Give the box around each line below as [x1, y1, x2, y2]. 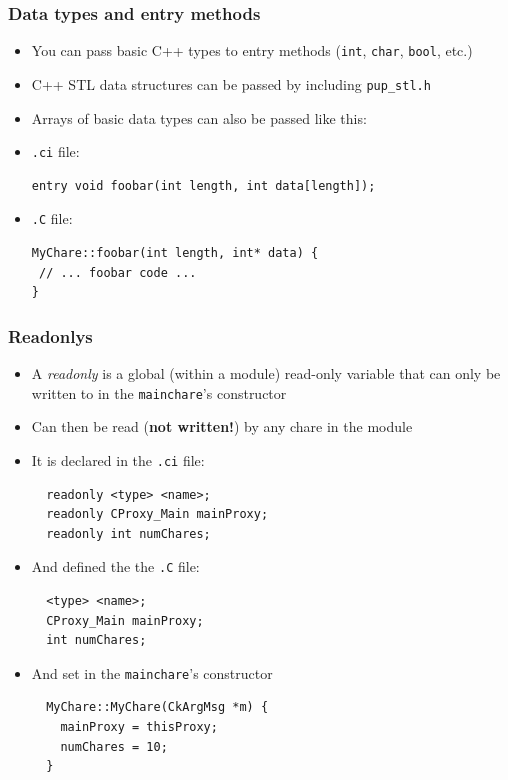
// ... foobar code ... [38, 265, 197, 280]
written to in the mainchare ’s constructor [31, 382, 287, 403]
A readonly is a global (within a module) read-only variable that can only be [31, 363, 501, 384]
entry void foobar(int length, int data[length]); [31, 178, 376, 193]
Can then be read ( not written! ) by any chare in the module [31, 416, 413, 437]
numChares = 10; [60, 739, 168, 754]
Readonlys [8, 323, 93, 348]
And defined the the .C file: [31, 556, 200, 577]
